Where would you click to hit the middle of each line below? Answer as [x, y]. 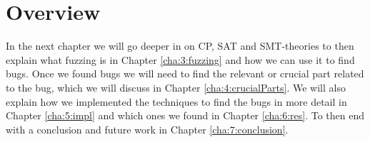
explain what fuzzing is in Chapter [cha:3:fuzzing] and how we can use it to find [180, 59]
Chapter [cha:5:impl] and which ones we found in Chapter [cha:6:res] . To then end [185, 115]
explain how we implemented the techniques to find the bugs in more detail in [176, 101]
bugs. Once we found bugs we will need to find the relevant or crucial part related [185, 73]
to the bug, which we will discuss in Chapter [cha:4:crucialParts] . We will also [176, 87]
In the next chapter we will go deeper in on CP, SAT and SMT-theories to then [180, 46]
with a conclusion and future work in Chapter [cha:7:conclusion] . [147, 129]
